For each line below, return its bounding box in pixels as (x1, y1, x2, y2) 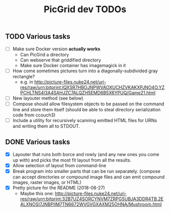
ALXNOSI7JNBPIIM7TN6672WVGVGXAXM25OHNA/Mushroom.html (20, 201, 162, 207)
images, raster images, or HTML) (12, 179, 82, 185)
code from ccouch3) (12, 112, 56, 118)
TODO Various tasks (5, 32, 71, 41)
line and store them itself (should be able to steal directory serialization (12, 106, 161, 112)
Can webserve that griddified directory (20, 57, 101, 63)
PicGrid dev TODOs (44, 4, 126, 15)
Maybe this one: (20, 190, 54, 196)
